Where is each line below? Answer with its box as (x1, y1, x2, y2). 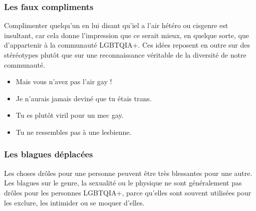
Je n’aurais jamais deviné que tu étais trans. (16, 93, 152, 103)
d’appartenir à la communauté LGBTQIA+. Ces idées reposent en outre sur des (4, 40, 250, 50)
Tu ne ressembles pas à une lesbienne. (16, 126, 132, 137)
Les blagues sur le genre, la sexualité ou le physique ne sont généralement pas (4, 177, 242, 188)
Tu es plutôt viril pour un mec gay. (16, 110, 124, 120)
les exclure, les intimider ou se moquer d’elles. (4, 197, 145, 207)
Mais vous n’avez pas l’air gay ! (16, 76, 112, 87)
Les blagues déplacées (4, 148, 93, 160)
